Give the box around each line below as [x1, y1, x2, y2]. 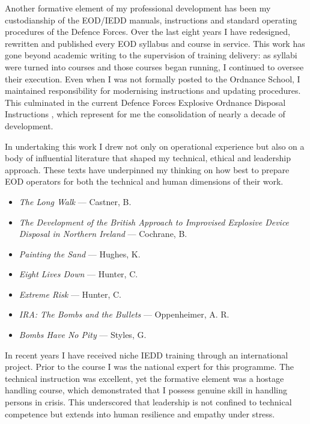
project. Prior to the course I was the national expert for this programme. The [5, 360, 294, 373]
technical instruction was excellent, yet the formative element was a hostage [5, 372, 284, 384]
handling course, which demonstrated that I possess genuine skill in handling [5, 384, 288, 396]
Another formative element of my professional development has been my [5, 2, 271, 14]
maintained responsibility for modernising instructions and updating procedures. [5, 84, 301, 97]
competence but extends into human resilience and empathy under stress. [5, 407, 275, 420]
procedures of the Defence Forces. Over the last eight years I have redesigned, [5, 25, 291, 38]
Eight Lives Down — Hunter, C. [19, 268, 138, 280]
